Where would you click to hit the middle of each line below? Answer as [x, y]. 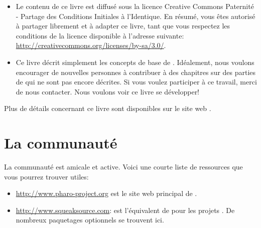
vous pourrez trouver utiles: [46, 176]
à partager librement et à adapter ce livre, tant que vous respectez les [123, 26]
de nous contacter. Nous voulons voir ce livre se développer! [108, 91]
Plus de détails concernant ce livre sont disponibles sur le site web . [108, 108]
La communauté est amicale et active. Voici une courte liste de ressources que [123, 167]
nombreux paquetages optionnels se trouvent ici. [90, 220]
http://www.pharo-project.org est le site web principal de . [106, 193]
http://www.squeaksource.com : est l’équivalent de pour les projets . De [125, 210]
